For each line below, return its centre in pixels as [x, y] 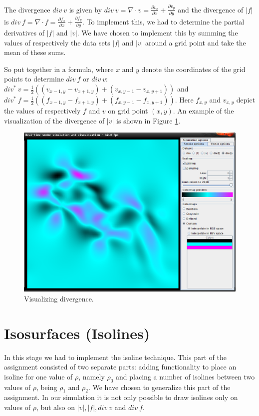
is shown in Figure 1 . [148, 120]
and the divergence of [211, 9]
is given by [86, 9]
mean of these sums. [35, 52]
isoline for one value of [38, 376]
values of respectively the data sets [57, 42]
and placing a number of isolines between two [185, 376]
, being [47, 387]
